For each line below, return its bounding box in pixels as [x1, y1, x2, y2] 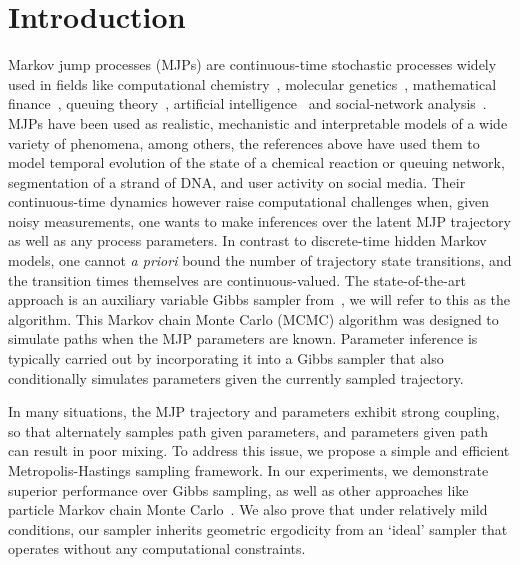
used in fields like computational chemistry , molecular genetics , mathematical [8, 73, 497, 94]
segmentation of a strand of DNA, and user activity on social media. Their [8, 171, 466, 192]
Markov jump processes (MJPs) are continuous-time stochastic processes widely [8, 54, 497, 75]
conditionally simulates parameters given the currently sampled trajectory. [8, 367, 464, 388]
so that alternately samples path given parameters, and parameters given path [8, 420, 489, 441]
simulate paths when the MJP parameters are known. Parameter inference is [8, 328, 478, 349]
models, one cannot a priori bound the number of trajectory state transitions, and [8, 250, 512, 271]
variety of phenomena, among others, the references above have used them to [8, 132, 480, 153]
